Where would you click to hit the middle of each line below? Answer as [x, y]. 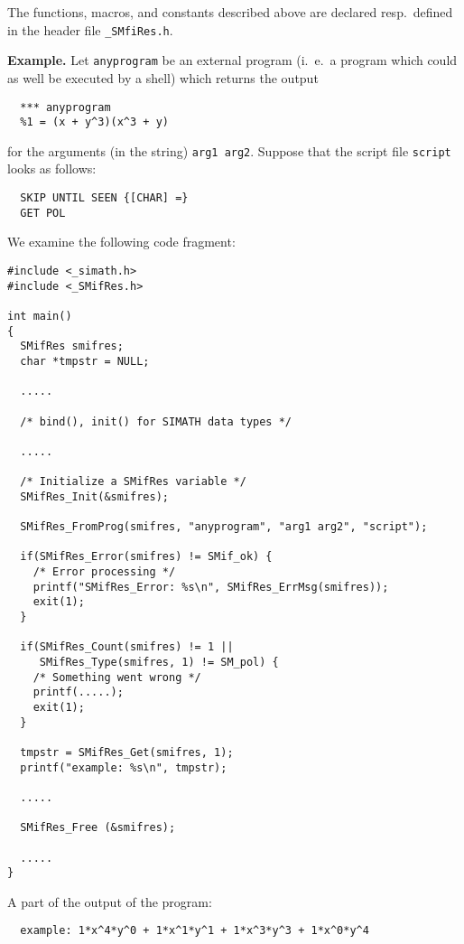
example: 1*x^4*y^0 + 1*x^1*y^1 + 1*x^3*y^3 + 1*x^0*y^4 [195, 931]
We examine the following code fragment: [121, 242]
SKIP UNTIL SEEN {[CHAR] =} [104, 198]
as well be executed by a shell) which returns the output [163, 77]
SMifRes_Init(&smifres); [94, 496]
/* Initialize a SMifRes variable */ [133, 482]
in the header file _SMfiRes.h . [90, 29]
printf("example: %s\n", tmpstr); [124, 767]
